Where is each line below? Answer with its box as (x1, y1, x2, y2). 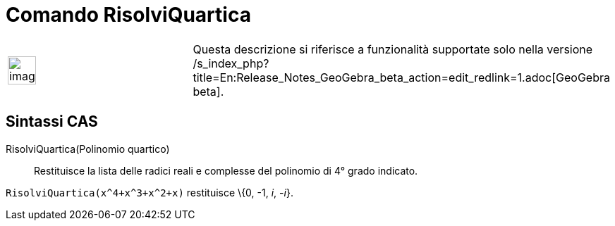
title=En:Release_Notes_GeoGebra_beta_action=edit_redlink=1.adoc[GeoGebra (193, 70, 610, 84)
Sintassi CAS (6, 113, 98, 131)
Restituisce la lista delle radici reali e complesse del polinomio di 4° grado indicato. (34, 164, 418, 177)
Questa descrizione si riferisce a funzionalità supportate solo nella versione (193, 42, 593, 56)
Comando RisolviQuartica (6, 3, 251, 27)
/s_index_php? (193, 56, 269, 70)
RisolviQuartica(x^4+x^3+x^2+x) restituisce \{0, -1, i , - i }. (6, 186, 293, 199)
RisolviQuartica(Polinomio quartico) (6, 142, 170, 155)
